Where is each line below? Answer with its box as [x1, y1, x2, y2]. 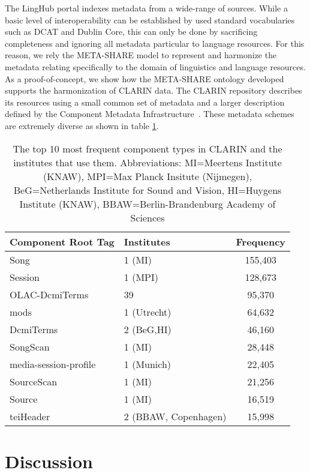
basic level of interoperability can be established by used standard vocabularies [5, 13, 295, 26]
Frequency [236, 234, 286, 249]
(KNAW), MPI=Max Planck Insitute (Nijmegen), [43, 169, 252, 183]
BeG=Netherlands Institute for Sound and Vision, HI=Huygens [13, 182, 282, 197]
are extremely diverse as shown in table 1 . [5, 119, 159, 131]
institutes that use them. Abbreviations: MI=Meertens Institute [13, 155, 282, 169]
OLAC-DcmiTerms [10, 287, 89, 301]
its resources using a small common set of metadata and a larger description [5, 95, 285, 108]
